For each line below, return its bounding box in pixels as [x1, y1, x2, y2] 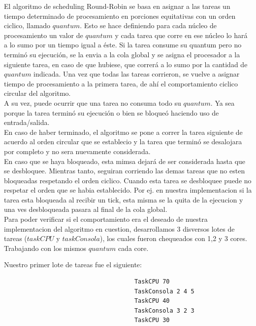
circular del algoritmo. [4, 88, 71, 98]
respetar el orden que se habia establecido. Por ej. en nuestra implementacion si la [4, 185, 252, 195]
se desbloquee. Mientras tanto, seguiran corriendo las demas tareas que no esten [4, 165, 245, 176]
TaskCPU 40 [134, 297, 170, 305]
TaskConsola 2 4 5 [134, 287, 194, 295]
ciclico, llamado [4, 20, 51, 31]
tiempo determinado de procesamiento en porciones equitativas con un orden [4, 10, 236, 21]
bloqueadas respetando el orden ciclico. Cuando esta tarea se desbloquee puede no [4, 175, 252, 185]
